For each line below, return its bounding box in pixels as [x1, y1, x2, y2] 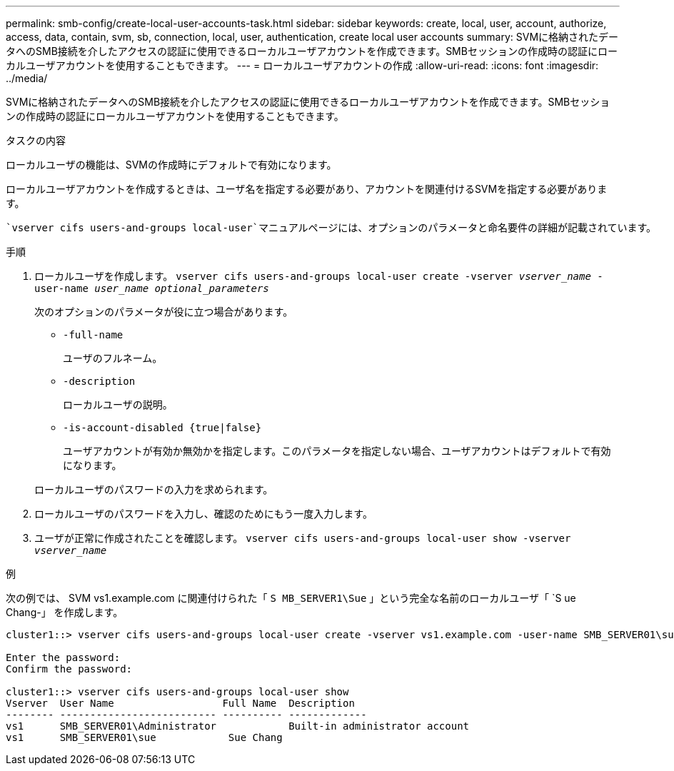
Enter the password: [6, 652, 121, 663]
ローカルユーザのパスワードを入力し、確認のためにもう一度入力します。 [34, 508, 373, 520]
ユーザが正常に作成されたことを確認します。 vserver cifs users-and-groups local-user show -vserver [34, 532, 571, 544]
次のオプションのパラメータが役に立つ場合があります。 [34, 306, 293, 318]
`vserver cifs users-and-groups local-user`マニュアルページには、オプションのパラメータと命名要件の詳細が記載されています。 [6, 222, 657, 233]
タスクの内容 [6, 134, 66, 146]
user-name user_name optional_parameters [34, 283, 269, 294]
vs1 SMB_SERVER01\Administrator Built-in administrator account [6, 720, 470, 732]
